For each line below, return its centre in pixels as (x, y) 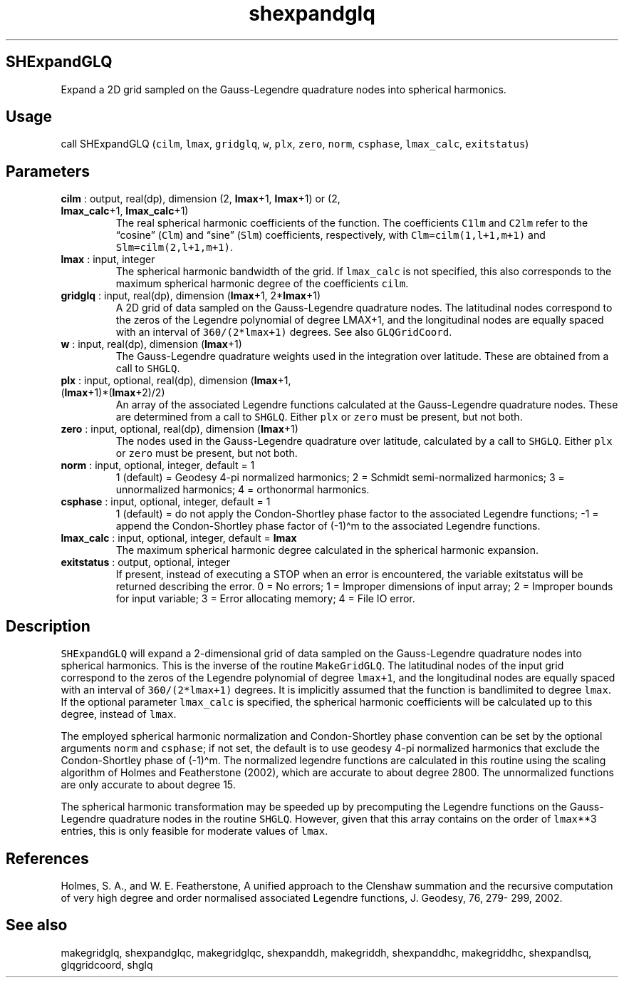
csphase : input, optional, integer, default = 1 (166, 502)
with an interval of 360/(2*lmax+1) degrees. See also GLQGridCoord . (284, 332)
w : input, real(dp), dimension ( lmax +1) (151, 344)
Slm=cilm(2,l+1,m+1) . (174, 247)
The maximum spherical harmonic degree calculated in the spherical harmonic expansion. (327, 550)
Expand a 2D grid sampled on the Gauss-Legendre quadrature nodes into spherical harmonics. (284, 89)
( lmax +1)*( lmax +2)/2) (113, 393)
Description (48, 626)
